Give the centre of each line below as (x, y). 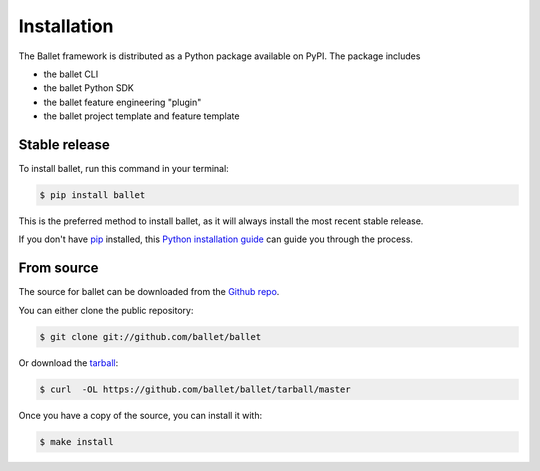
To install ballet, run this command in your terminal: (123, 169)
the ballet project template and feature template (141, 116)
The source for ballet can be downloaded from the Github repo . (149, 292)
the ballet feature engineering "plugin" (122, 102)
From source (58, 268)
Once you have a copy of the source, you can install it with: (140, 415)
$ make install (76, 441)
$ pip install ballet (92, 195)
